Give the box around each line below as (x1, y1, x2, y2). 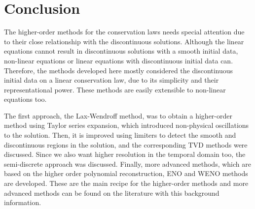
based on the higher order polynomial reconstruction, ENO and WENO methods (4, 168, 248, 179)
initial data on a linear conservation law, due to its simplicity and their (4, 75, 219, 85)
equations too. (4, 94, 47, 104)
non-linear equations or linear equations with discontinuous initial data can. (4, 55, 233, 65)
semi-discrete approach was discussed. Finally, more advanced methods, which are (4, 158, 251, 169)
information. (4, 197, 41, 208)
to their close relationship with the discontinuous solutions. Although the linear (4, 36, 244, 46)
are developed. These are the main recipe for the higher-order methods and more (4, 178, 249, 188)
